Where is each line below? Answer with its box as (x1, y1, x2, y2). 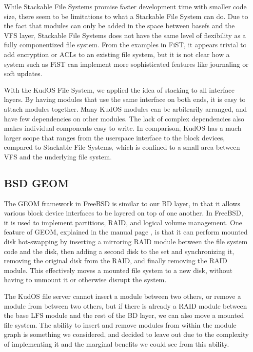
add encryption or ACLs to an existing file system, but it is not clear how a (4, 49, 230, 59)
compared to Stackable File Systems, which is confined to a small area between (4, 142, 240, 152)
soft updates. (4, 68, 42, 78)
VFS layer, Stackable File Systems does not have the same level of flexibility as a (4, 30, 246, 40)
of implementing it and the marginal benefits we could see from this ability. (4, 339, 229, 349)
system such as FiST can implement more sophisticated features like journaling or (4, 59, 249, 69)
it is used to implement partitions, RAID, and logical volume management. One (4, 217, 242, 227)
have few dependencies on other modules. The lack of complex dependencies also (4, 113, 245, 123)
